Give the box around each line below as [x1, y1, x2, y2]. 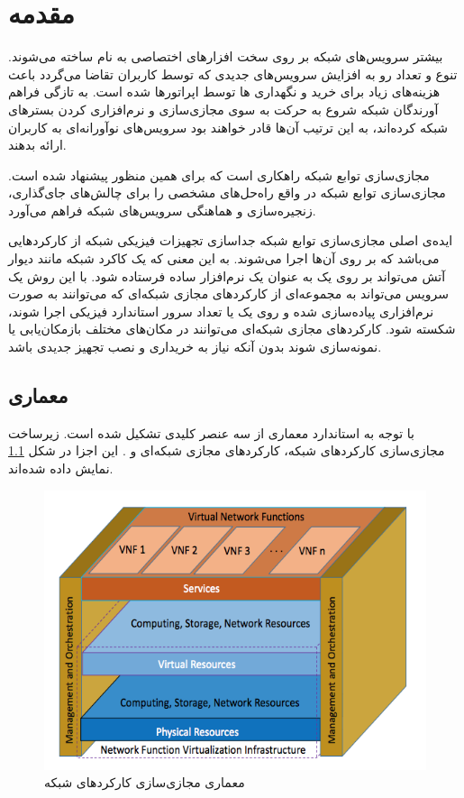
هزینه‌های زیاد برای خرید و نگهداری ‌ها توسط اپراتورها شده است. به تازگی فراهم [8, 82, 441, 101]
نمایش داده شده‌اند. [8, 459, 114, 478]
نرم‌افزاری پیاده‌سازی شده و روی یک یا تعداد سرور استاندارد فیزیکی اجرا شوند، [8, 301, 434, 320]
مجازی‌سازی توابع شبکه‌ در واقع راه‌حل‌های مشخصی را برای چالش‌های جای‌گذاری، [8, 183, 446, 202]
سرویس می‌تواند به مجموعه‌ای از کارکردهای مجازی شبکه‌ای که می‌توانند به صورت [8, 284, 450, 303]
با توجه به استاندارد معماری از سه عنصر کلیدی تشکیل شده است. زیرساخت [8, 423, 414, 442]
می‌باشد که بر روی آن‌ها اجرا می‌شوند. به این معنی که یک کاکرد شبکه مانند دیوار [8, 249, 440, 268]
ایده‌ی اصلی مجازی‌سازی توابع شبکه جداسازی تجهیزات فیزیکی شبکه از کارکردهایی [8, 231, 453, 250]
